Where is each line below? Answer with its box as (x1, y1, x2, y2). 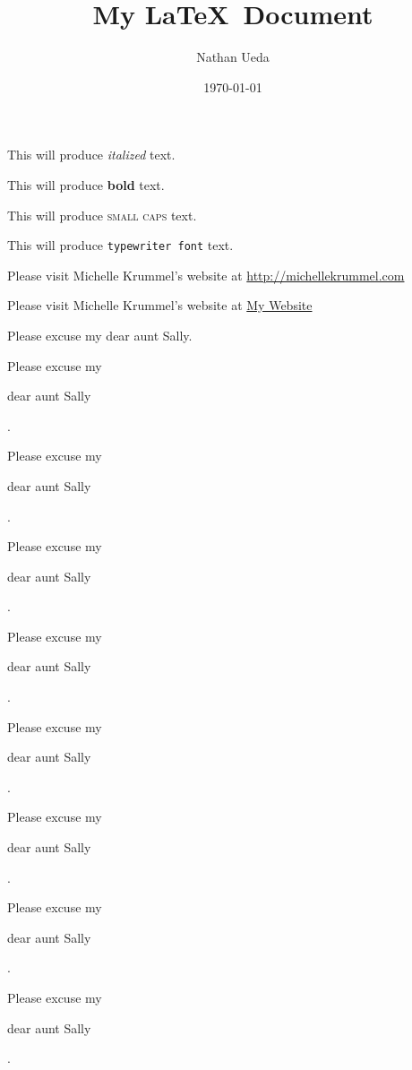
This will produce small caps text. (7, 205, 197, 224)
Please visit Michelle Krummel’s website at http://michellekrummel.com (7, 265, 405, 284)
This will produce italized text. (7, 145, 176, 164)
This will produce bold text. (7, 175, 165, 194)
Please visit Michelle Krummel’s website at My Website (7, 296, 313, 315)
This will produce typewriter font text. (7, 236, 234, 255)
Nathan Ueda (196, 47, 270, 66)
